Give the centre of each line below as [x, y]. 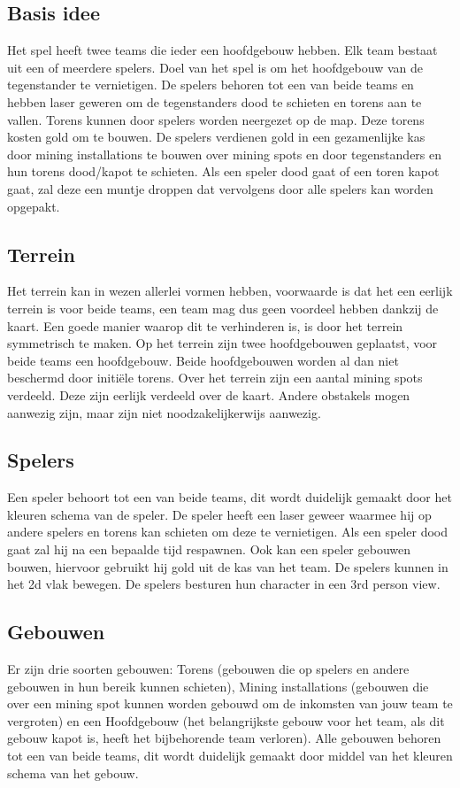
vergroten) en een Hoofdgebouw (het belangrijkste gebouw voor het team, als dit [226, 720]
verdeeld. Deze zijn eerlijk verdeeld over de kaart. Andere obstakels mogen [209, 394]
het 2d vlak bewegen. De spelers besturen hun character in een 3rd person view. [224, 584]
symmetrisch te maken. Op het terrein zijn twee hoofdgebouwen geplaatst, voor [222, 343]
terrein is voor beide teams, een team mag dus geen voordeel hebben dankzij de [223, 308]
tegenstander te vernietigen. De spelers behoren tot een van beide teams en [211, 85]
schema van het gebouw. [73, 773]
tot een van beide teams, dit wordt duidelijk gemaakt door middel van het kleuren [230, 756]
